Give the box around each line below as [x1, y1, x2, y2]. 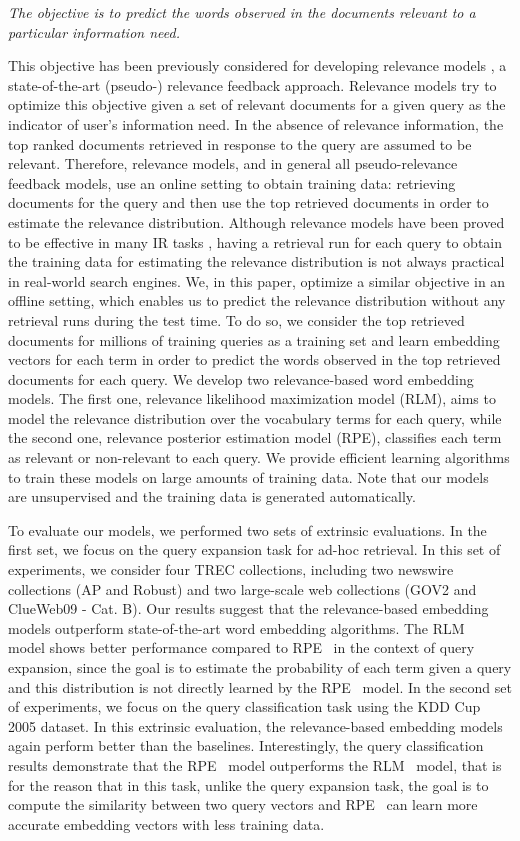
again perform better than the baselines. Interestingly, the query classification [8, 735, 484, 756]
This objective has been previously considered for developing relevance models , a [8, 55, 507, 76]
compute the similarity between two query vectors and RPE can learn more [8, 794, 478, 815]
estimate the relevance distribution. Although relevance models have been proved [8, 211, 505, 232]
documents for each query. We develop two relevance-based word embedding [8, 368, 474, 389]
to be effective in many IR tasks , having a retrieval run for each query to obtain [8, 231, 503, 252]
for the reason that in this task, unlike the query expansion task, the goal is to [8, 774, 489, 795]
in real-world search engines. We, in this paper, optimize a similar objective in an [8, 270, 506, 291]
